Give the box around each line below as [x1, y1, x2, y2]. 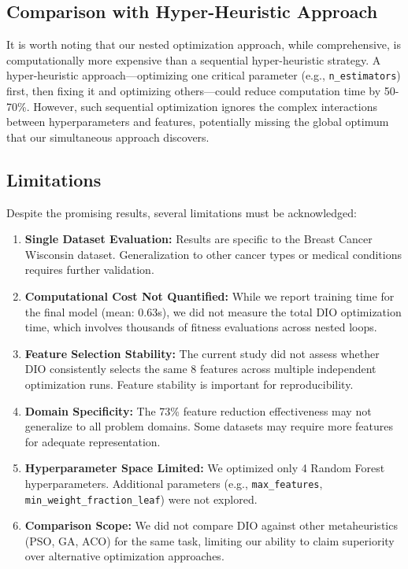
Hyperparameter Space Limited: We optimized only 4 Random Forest [24, 460, 385, 476]
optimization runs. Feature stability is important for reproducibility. [24, 375, 354, 392]
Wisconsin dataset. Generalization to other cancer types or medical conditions [24, 246, 402, 262]
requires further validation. [24, 261, 154, 278]
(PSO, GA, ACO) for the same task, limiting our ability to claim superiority [24, 532, 395, 549]
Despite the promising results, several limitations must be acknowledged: [6, 204, 357, 220]
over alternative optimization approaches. [24, 548, 224, 564]
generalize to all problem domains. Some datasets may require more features [24, 418, 393, 434]
